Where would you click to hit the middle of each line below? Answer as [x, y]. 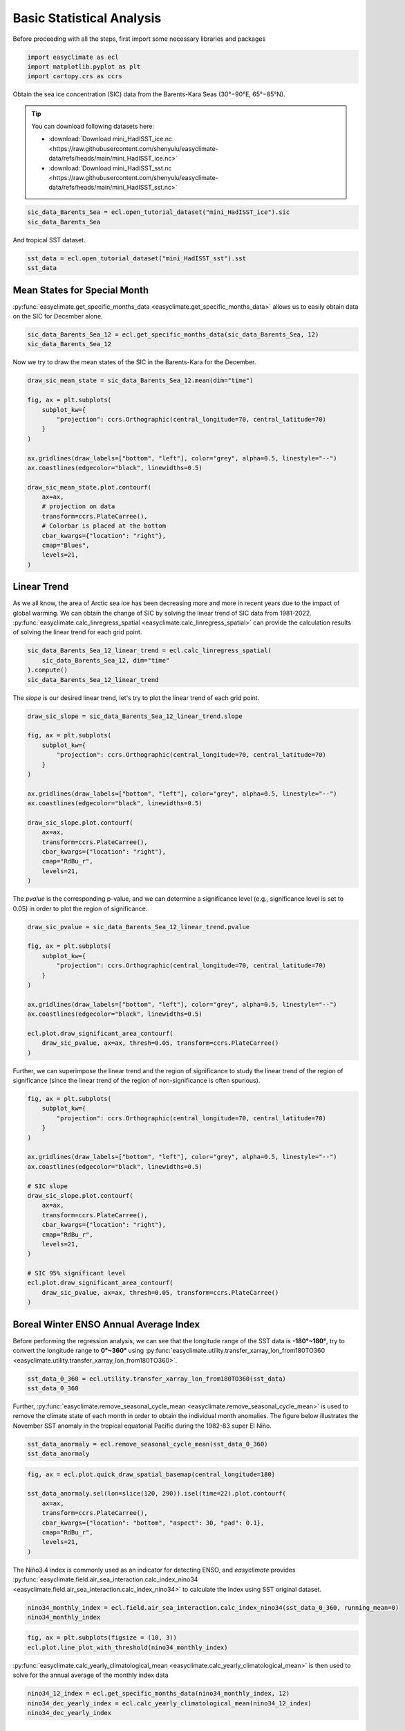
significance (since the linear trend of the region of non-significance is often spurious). [136, 1081]
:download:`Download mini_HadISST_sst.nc [110, 168]
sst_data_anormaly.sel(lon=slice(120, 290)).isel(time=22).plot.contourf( [157, 1494]
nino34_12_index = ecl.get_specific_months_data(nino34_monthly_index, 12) [159, 1694]
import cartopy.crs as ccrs [75, 77]
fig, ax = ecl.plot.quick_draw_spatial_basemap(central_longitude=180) [151, 1474]
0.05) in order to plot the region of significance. [80, 908]
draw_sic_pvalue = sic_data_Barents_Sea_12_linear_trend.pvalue [139, 927]
